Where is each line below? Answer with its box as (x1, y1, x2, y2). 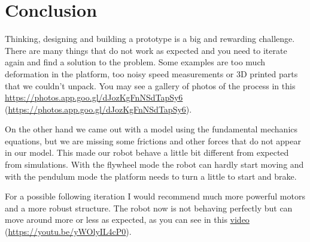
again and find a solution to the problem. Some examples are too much (5, 56, 266, 68)
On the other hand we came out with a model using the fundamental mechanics (5, 123, 298, 135)
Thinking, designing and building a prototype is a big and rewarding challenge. (5, 32, 295, 45)
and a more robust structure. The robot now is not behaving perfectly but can (5, 201, 293, 214)
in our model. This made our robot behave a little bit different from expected (5, 146, 289, 159)
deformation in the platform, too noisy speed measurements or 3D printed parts (5, 67, 298, 80)
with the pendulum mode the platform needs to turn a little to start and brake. (5, 170, 297, 182)
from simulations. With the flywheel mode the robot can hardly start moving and (5, 158, 304, 171)
